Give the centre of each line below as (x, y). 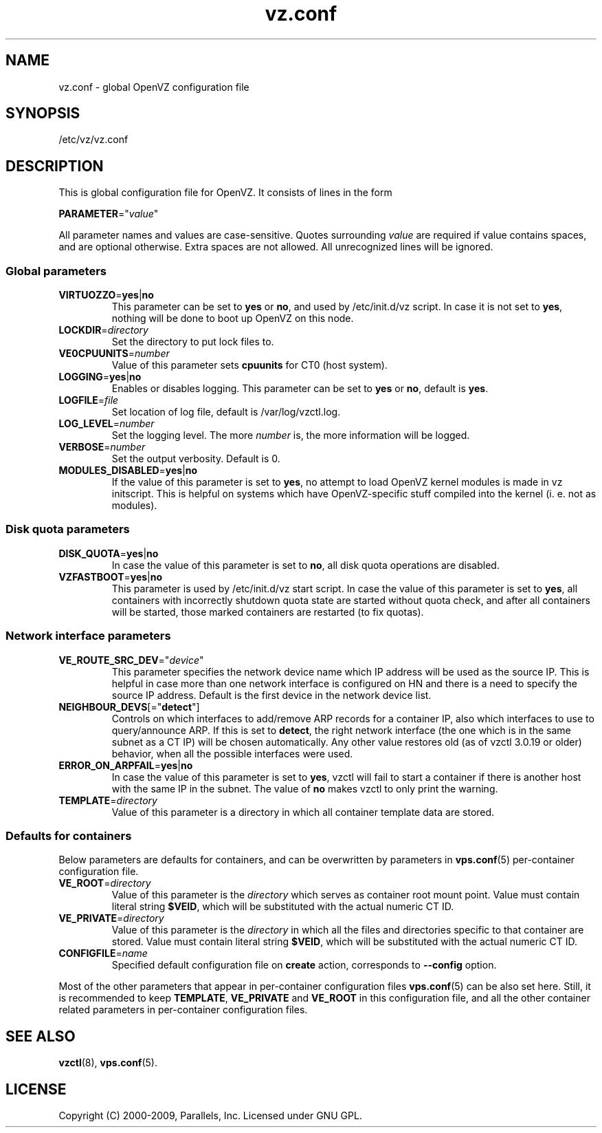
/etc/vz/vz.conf (93, 140)
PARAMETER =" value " (109, 214)
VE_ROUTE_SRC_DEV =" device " (131, 660)
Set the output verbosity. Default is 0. (196, 459)
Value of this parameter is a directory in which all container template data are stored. (303, 812)
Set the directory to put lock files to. (193, 342)
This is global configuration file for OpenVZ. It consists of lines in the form (225, 193)
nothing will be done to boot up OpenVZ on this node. (233, 319)
